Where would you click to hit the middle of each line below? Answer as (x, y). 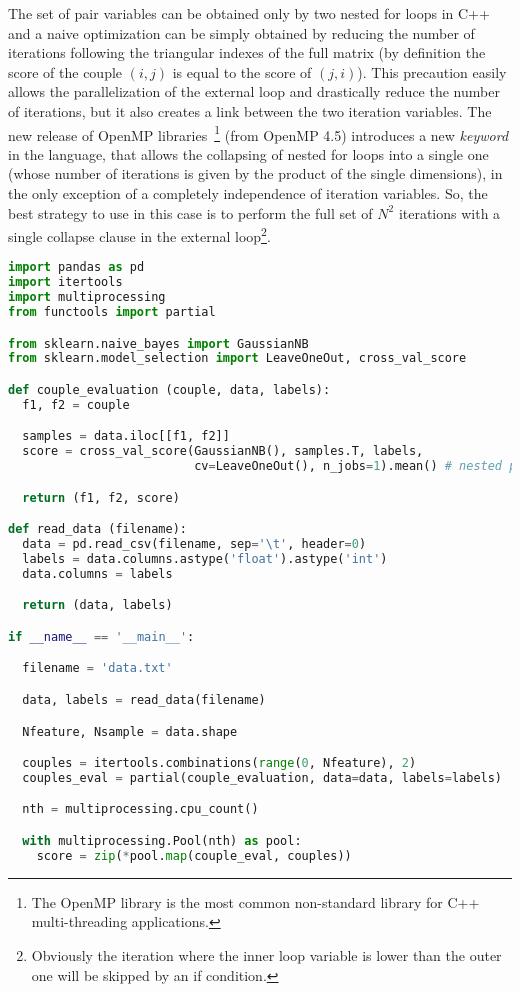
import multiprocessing (87, 297)
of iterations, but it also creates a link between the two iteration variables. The (250, 110)
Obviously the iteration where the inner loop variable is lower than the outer (266, 954)
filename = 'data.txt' (97, 668)
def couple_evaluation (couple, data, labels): (169, 390)
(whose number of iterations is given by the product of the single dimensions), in (255, 173)
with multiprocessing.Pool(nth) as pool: (162, 840)
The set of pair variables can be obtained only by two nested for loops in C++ (249, 13)
